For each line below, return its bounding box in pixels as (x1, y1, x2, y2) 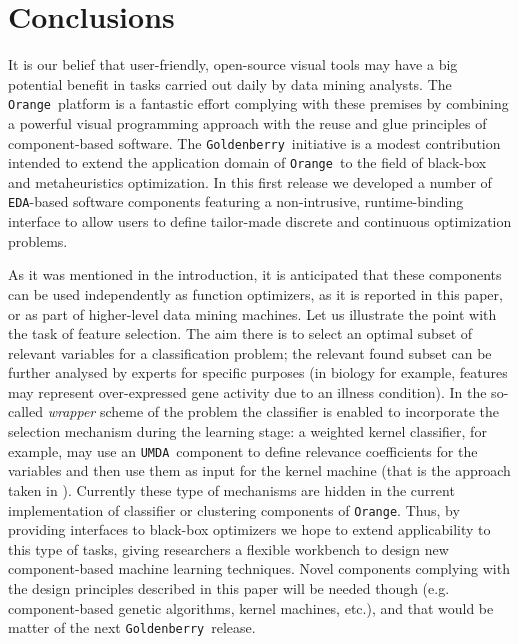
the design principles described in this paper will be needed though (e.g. (8, 577, 450, 598)
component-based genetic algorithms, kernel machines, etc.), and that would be (8, 597, 494, 618)
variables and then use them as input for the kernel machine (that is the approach (8, 460, 511, 481)
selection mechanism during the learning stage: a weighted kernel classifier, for (8, 421, 487, 442)
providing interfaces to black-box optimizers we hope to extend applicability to (8, 519, 491, 540)
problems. (8, 230, 68, 251)
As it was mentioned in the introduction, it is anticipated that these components (8, 264, 502, 285)
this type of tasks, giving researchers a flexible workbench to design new (8, 538, 449, 559)
